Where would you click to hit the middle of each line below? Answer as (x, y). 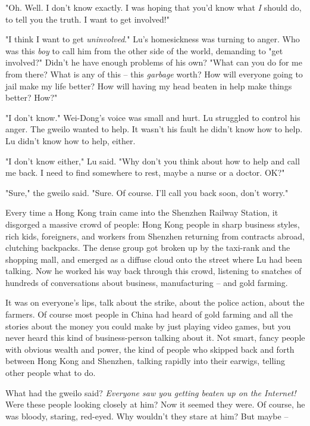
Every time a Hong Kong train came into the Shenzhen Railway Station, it (142, 212)
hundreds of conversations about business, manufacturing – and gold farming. (147, 282)
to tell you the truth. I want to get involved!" (87, 19)
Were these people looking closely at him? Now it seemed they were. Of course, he (155, 404)
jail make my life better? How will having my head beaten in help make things (149, 85)
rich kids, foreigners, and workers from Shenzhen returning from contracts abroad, (155, 236)
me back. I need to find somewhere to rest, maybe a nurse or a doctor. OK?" (145, 172)
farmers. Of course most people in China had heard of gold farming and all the (149, 314)
